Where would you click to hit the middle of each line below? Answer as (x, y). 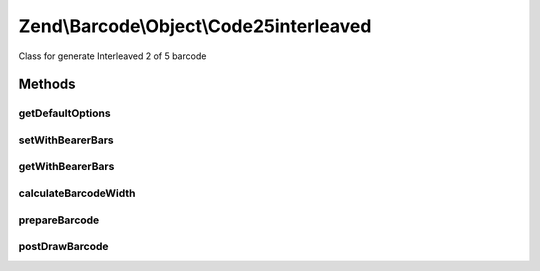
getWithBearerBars (66, 167)
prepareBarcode (59, 220)
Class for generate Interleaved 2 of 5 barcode (112, 56)
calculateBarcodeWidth (77, 193)
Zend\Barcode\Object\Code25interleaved (195, 26)
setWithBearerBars (66, 140)
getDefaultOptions (64, 113)
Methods (47, 84)
